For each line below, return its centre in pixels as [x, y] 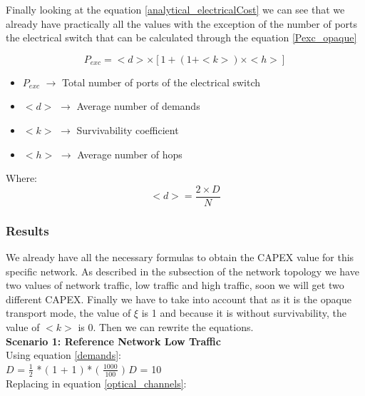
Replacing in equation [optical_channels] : [96, 383]
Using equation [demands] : [63, 355]
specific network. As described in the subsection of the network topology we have [182, 271]
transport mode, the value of [68, 313]
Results [27, 230]
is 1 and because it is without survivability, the [244, 313]
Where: [21, 178]
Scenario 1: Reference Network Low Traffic [113, 341]
